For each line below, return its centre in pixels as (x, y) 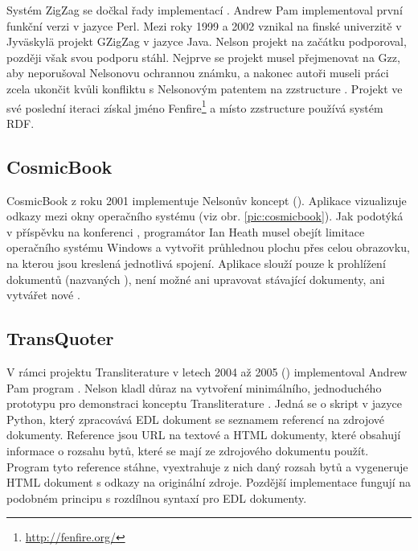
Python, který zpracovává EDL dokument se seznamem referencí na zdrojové (196, 419)
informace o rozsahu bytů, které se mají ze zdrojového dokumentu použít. (188, 450)
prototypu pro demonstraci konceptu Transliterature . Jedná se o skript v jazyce (204, 403)
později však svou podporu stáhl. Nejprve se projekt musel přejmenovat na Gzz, (203, 57)
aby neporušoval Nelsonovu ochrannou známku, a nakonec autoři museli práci (198, 73)
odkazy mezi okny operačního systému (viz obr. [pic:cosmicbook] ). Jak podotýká (205, 216)
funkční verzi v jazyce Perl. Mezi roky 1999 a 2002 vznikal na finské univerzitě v (204, 25)
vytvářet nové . (43, 295)
